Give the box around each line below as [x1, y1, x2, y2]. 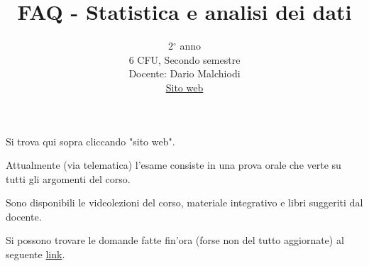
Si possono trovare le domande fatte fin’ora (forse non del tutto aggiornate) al [6, 233, 344, 248]
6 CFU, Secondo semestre [128, 52, 241, 67]
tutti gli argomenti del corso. [6, 171, 131, 186]
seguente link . [6, 247, 65, 262]
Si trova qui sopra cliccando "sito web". [6, 133, 175, 148]
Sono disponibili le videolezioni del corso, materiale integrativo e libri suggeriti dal [6, 195, 363, 210]
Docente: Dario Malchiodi [128, 66, 241, 81]
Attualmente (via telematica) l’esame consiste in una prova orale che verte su [6, 157, 341, 172]
